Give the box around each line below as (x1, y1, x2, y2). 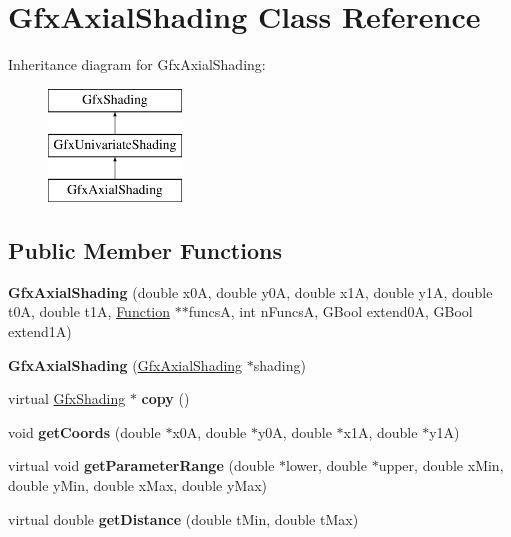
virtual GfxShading (8, 388, 126, 409)
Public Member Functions (8, 235, 282, 266)
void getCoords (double (8, 421, 161, 442)
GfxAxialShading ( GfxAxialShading (8, 354, 243, 375)
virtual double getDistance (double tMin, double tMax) (8, 508, 359, 529)
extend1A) (8, 321, 72, 342)
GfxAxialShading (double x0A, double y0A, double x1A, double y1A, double (8, 281, 493, 302)
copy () (141, 388, 190, 409)
